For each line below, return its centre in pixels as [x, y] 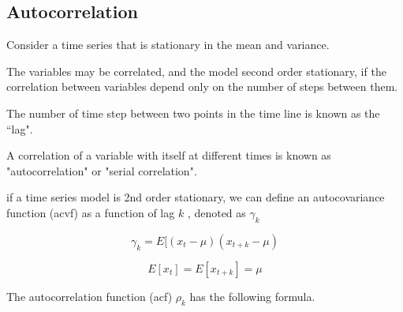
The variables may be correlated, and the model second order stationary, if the [196, 71]
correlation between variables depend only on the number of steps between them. [202, 86]
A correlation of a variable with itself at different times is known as [169, 155]
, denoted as [216, 212]
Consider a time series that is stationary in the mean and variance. [168, 45]
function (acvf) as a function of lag [91, 212]
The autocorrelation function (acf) [90, 296]
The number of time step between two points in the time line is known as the [193, 113]
